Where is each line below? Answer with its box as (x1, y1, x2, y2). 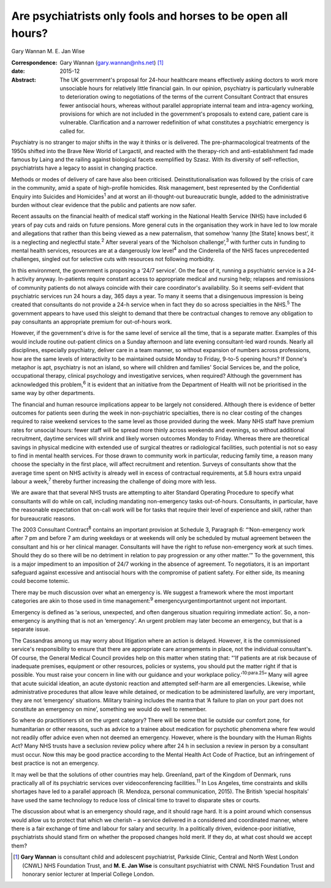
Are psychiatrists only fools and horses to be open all (11, 9, 288, 23)
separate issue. (11, 625, 50, 633)
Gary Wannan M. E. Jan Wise (11, 48, 85, 55)
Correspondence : (11, 59, 58, 66)
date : (11, 67, 25, 75)
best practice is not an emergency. (11, 759, 99, 767)
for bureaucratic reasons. (11, 514, 76, 522)
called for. (59, 127, 85, 135)
